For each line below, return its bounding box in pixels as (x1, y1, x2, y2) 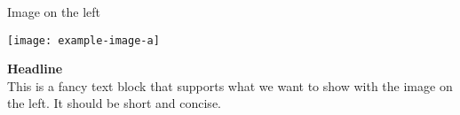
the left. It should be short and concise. (7, 94, 221, 112)
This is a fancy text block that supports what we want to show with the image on (7, 76, 453, 95)
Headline (7, 59, 63, 78)
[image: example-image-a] (7, 34, 160, 47)
